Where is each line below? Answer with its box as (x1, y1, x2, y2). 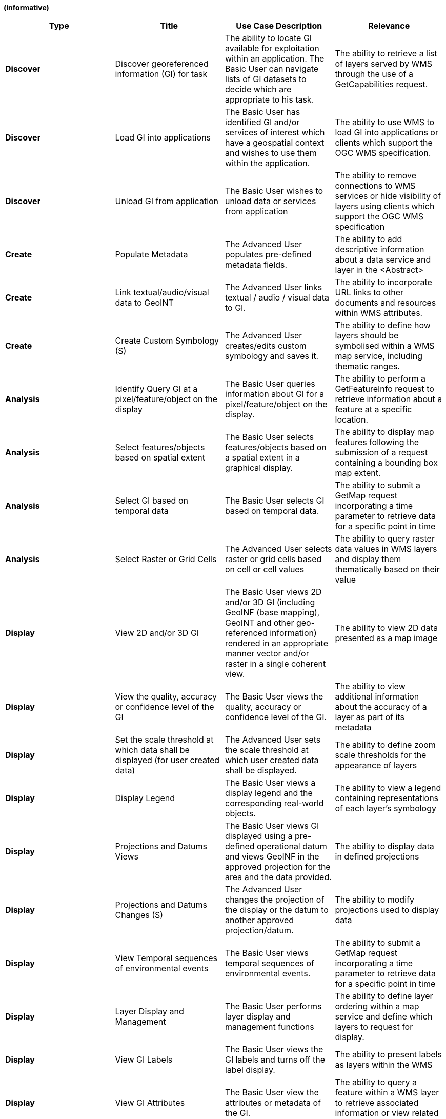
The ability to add (335, 234, 402, 244)
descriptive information (335, 244, 424, 254)
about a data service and (335, 254, 431, 265)
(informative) (4, 3, 49, 12)
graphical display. (225, 463, 293, 473)
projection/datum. (225, 925, 294, 935)
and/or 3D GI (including (225, 597, 315, 607)
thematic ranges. (335, 361, 400, 371)
